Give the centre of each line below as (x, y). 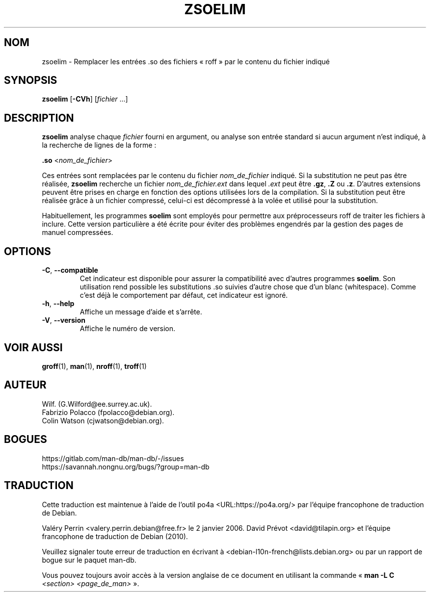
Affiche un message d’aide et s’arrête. (141, 312)
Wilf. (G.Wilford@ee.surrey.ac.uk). (97, 404)
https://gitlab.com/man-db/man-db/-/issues (113, 458)
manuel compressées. (78, 233)
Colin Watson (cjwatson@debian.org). (103, 420)
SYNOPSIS (31, 80)
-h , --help (58, 304)
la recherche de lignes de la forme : (99, 145)
